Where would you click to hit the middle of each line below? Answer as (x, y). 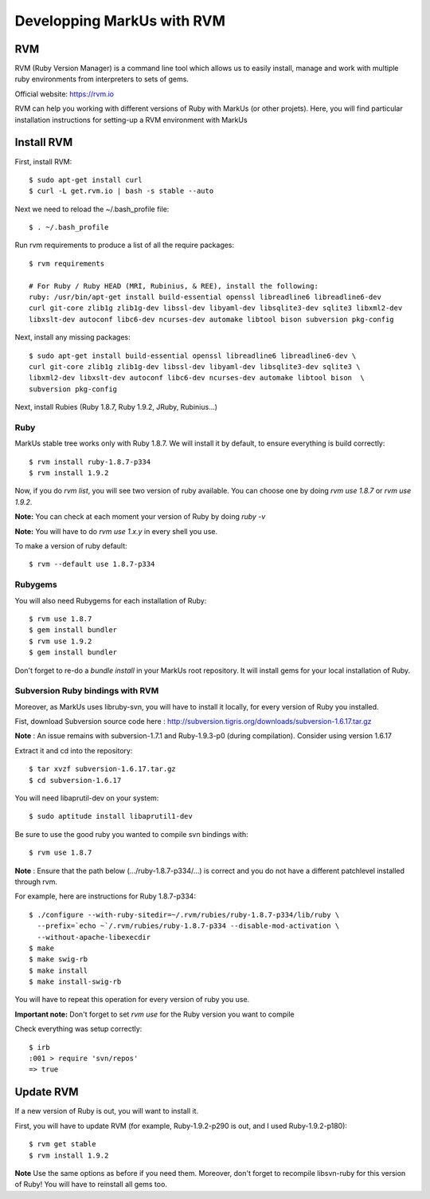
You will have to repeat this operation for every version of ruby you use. (132, 1000)
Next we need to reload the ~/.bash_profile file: (92, 209)
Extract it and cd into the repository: (74, 750)
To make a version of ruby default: (71, 546)
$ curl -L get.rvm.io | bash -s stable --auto (121, 191)
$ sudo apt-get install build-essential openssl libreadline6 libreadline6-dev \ (193, 356)
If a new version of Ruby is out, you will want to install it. (107, 1111)
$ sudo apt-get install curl (86, 180)
